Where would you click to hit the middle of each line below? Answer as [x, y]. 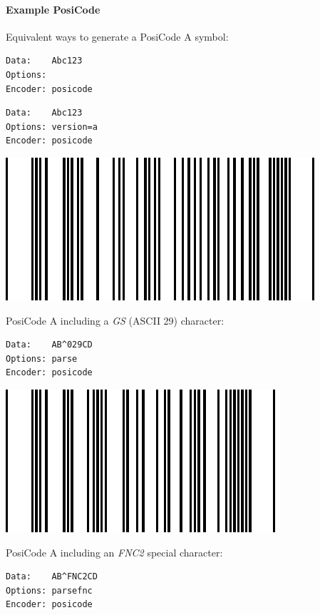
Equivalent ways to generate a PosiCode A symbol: [117, 36]
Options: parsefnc [49, 590]
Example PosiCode [53, 9]
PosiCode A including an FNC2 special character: [114, 552]
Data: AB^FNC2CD [52, 577]
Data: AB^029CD [49, 345]
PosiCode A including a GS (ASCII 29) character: [115, 320]
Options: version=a [52, 127]
